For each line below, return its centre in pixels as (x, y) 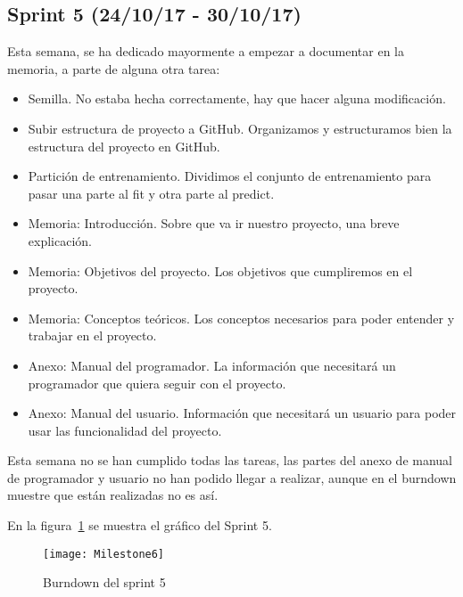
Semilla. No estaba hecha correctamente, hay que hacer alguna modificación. (237, 98)
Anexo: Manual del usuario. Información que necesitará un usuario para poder (242, 413)
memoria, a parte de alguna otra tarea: (114, 68)
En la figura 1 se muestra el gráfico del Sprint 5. (140, 525)
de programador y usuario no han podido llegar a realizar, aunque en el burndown (232, 477)
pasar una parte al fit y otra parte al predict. (151, 193)
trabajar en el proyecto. (92, 335)
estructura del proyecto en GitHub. (124, 146)
